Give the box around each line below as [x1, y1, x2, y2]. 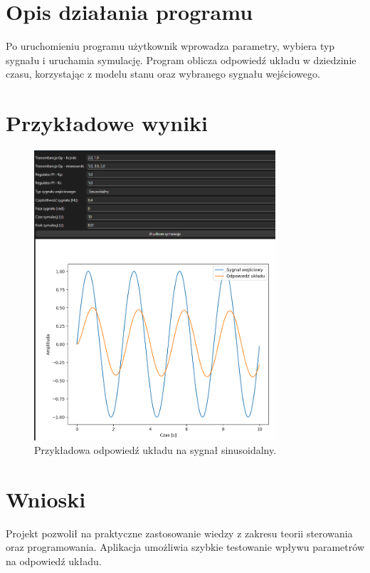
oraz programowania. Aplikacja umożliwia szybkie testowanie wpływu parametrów [6, 540, 364, 554]
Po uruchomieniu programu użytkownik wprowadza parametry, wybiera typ [6, 38, 335, 53]
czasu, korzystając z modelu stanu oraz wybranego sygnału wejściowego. [6, 66, 320, 81]
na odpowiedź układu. [6, 554, 102, 569]
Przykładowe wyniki [6, 108, 208, 138]
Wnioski [6, 484, 86, 513]
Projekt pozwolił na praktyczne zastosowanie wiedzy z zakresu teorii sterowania [6, 525, 353, 540]
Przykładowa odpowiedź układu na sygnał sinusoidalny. [34, 443, 277, 458]
